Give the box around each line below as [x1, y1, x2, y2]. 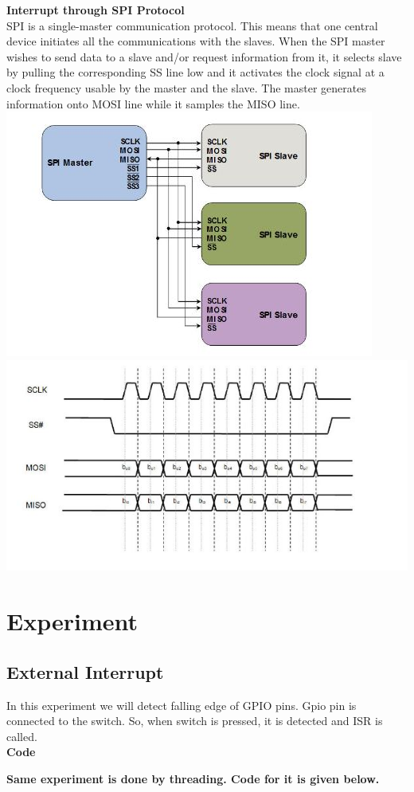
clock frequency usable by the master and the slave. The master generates [6, 79, 366, 96]
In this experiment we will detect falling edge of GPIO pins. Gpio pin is [6, 696, 357, 713]
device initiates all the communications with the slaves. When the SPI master [6, 33, 385, 49]
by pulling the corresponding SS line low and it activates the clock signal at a [6, 64, 385, 80]
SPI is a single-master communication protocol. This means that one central [6, 17, 378, 33]
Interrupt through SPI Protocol [6, 2, 185, 18]
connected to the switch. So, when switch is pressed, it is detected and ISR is [6, 712, 383, 729]
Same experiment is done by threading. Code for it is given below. [6, 770, 380, 786]
